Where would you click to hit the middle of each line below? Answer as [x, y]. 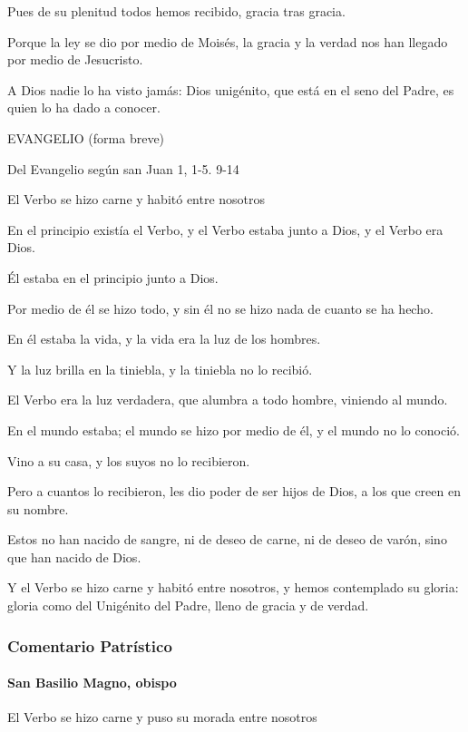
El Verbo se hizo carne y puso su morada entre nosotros [162, 717]
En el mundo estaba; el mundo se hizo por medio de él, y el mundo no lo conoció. [234, 429]
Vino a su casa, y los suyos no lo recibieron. [129, 460]
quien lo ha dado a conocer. [84, 107]
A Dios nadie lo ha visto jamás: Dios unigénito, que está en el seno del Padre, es [231, 89]
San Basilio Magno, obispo [92, 683]
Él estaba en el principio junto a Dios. [113, 277]
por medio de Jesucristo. [75, 59]
